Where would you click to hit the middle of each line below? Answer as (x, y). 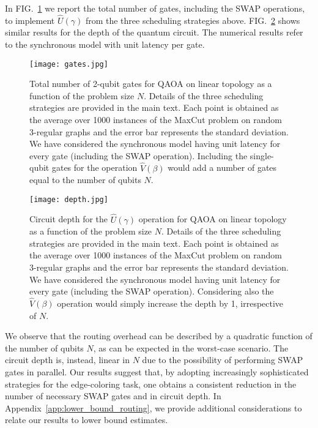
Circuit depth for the (69, 219)
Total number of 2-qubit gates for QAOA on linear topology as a (151, 84)
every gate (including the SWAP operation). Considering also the (152, 291)
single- (262, 155)
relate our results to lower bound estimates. (87, 420)
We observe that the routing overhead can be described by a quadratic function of (159, 336)
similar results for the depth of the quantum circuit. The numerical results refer (154, 32)
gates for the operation (94, 167)
